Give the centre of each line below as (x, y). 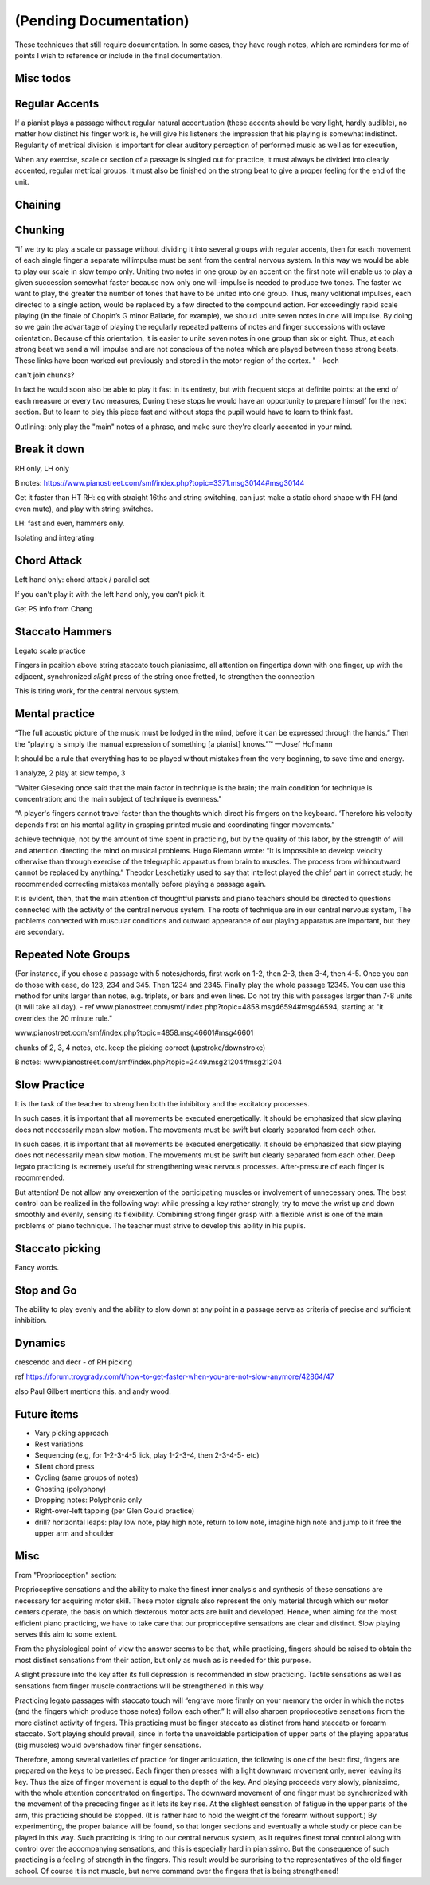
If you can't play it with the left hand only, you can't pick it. (110, 594)
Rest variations (59, 1444)
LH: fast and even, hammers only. (70, 523)
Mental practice (55, 714)
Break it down (50, 449)
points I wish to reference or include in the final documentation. (119, 55)
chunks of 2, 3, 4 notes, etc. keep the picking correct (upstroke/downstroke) (140, 1048)
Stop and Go (46, 1290)
